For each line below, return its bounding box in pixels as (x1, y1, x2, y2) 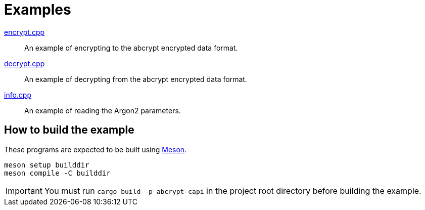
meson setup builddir (4, 160, 89, 169)
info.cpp (4, 90, 32, 99)
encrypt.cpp (4, 27, 45, 36)
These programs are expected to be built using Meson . (4, 145, 187, 154)
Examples (4, 1, 71, 18)
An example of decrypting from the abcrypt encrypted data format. (24, 74, 247, 83)
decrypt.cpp (4, 59, 45, 68)
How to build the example (4, 123, 134, 137)
